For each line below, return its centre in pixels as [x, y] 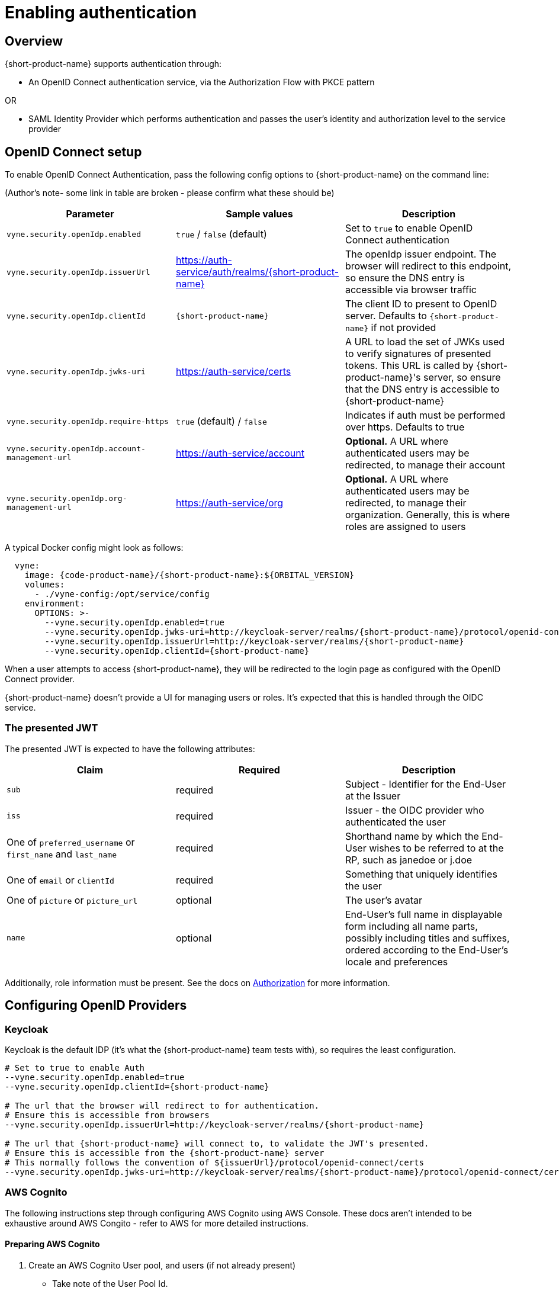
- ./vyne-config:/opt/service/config [122, 594]
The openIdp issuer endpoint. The [420, 254]
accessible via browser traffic [411, 290]
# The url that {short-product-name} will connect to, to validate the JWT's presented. [217, 1143]
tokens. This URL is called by [409, 366]
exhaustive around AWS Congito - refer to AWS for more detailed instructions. [157, 1223]
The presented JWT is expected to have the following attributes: [130, 749]
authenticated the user [395, 822]
